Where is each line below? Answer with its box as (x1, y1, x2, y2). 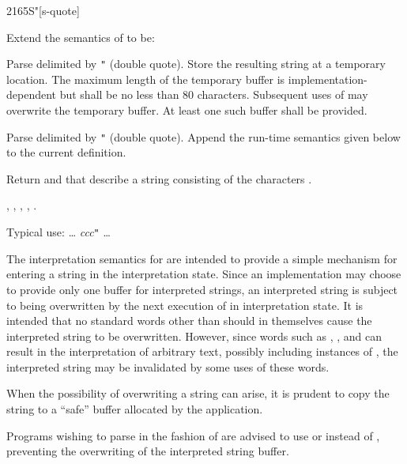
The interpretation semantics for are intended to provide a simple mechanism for (6, 250, 398, 266)
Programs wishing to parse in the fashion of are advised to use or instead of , (6, 427, 380, 443)
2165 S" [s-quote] (6, 2, 80, 18)
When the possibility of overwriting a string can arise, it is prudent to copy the (6, 385, 390, 402)
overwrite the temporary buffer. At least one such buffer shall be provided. (6, 102, 367, 119)
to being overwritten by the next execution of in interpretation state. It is (6, 296, 364, 313)
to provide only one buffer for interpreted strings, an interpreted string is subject (6, 281, 398, 297)
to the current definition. (6, 144, 126, 160)
